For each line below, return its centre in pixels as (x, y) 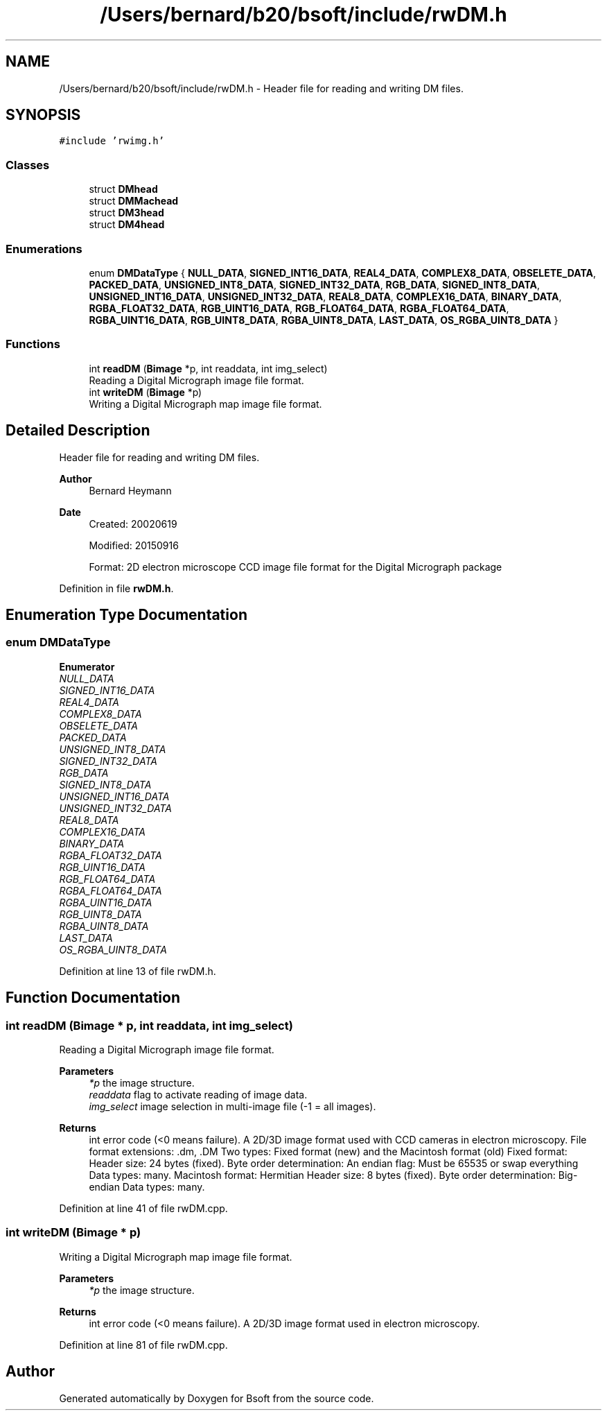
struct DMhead (123, 189)
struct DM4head (127, 225)
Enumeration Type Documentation (126, 614)
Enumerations (44, 249)
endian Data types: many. (147, 1186)
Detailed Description (78, 431)
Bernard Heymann (130, 490)
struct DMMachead (134, 201)
